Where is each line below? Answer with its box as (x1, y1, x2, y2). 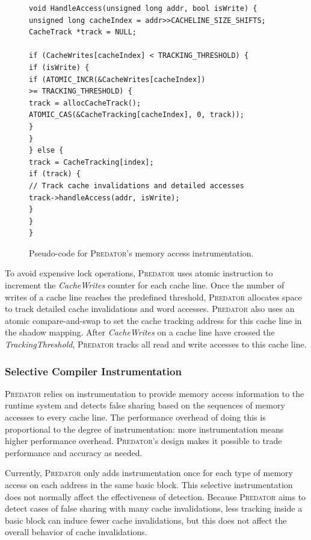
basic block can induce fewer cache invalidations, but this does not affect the (5, 513, 287, 526)
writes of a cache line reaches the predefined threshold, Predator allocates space (5, 290, 302, 303)
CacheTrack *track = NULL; (29, 28, 137, 37)
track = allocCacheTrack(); (29, 98, 141, 107)
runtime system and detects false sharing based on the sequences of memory (5, 399, 285, 411)
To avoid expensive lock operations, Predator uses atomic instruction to (5, 267, 273, 279)
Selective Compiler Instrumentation (5, 363, 182, 378)
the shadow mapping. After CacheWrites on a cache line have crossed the (5, 326, 275, 338)
